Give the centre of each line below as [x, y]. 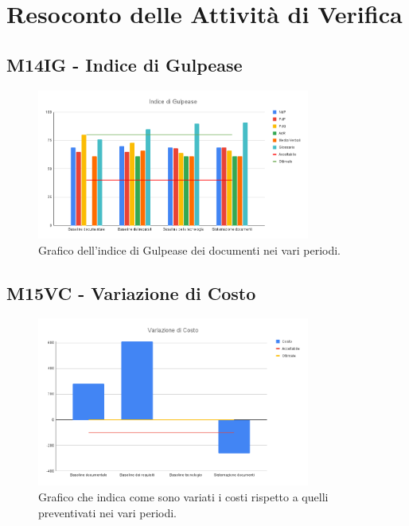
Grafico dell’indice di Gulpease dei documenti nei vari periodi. [189, 249]
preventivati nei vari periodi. [107, 512]
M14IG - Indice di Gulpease [125, 64]
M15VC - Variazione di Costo [131, 292]
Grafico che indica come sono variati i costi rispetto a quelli [183, 497]
